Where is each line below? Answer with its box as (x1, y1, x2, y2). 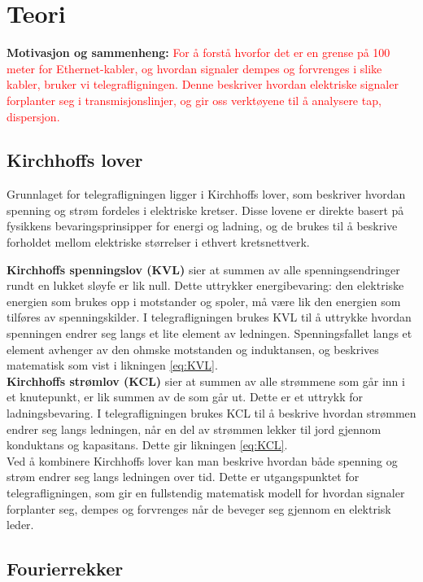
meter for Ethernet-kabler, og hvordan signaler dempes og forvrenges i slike (7, 59, 382, 77)
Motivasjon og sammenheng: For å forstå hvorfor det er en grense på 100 (7, 44, 390, 61)
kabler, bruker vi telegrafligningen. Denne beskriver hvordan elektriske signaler (7, 76, 399, 93)
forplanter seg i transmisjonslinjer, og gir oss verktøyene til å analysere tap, (7, 91, 382, 108)
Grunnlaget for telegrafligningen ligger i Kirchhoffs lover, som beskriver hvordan (7, 186, 406, 203)
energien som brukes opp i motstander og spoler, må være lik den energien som (7, 292, 401, 309)
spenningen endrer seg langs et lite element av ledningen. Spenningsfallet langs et (7, 325, 412, 342)
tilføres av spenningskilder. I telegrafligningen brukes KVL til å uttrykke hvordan (7, 309, 412, 326)
